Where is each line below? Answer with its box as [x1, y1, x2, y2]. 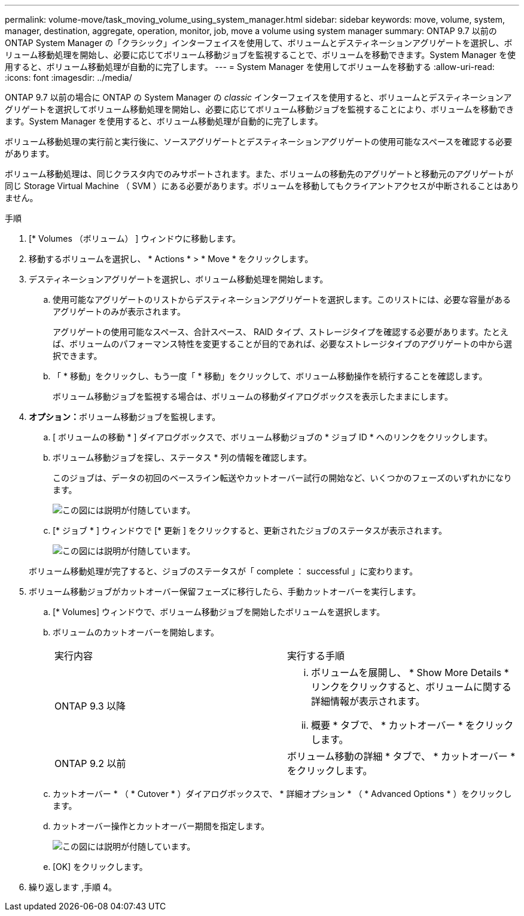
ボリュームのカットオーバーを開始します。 [53, 627, 220, 637]
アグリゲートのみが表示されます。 [53, 306, 185, 317]
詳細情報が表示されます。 [311, 695, 425, 707]
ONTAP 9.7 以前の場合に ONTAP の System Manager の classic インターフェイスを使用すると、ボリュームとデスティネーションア [5, 92, 512, 102]
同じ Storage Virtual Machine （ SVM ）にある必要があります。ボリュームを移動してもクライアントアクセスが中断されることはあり [5, 181, 519, 191]
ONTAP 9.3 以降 [54, 700, 126, 712]
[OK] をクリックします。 [53, 862, 148, 872]
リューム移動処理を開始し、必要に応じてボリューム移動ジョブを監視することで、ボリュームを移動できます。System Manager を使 [5, 50, 516, 60]
